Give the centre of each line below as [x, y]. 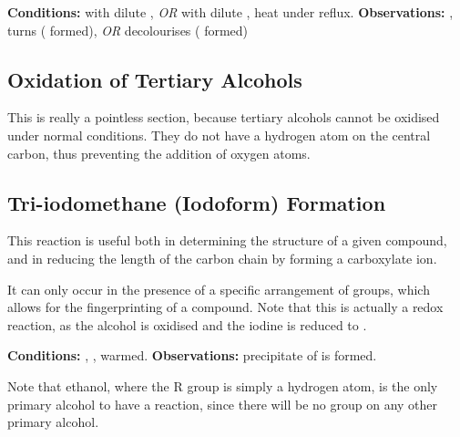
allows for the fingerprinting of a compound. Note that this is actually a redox [225, 307]
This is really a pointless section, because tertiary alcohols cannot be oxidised [224, 117]
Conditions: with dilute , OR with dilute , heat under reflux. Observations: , [230, 12]
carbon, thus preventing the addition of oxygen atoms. [159, 153]
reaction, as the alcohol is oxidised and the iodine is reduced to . [187, 324]
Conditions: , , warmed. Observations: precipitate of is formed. [192, 355]
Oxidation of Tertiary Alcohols [155, 79]
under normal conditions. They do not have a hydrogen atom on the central [219, 135]
